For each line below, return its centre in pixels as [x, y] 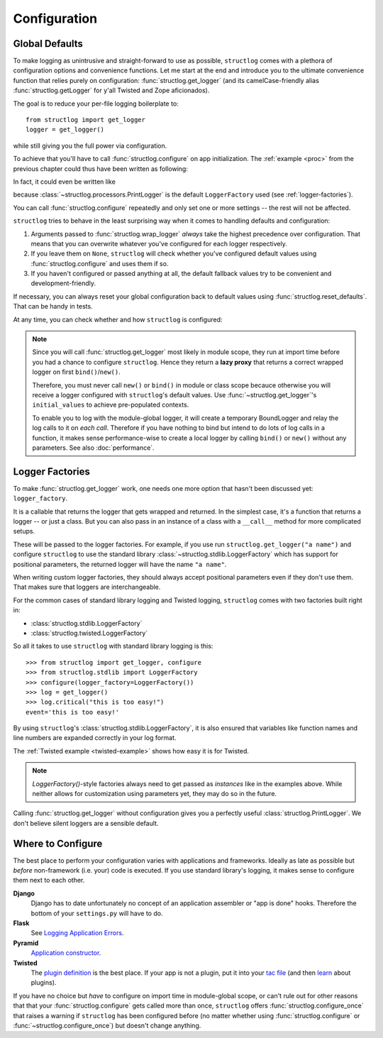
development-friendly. [63, 283]
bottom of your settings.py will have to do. [97, 913]
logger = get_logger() [65, 130]
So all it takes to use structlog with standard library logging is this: [113, 646]
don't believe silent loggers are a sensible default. [86, 823]
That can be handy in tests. [53, 307]
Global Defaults [48, 44]
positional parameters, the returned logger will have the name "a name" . [120, 564]
